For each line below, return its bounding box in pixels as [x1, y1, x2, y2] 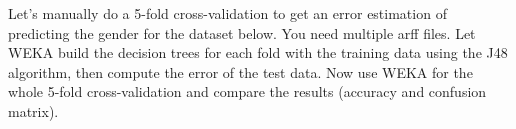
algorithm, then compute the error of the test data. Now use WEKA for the [8, 61, 473, 82]
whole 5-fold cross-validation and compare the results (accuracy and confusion [8, 81, 487, 102]
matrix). [8, 100, 59, 121]
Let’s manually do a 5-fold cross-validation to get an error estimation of [8, 3, 447, 23]
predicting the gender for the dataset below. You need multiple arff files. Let [8, 22, 476, 43]
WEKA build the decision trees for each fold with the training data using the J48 [8, 42, 508, 63]
